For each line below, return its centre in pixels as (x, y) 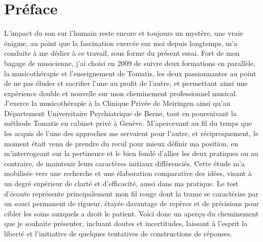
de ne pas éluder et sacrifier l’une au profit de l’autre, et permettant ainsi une (126, 83)
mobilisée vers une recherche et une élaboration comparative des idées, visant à (128, 173)
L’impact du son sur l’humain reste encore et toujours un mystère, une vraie (124, 33)
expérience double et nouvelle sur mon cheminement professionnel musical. (121, 93)
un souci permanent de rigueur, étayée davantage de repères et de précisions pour (132, 203)
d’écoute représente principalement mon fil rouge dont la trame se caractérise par (131, 193)
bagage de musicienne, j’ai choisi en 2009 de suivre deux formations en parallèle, (130, 63)
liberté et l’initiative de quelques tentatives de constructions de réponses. (118, 233)
